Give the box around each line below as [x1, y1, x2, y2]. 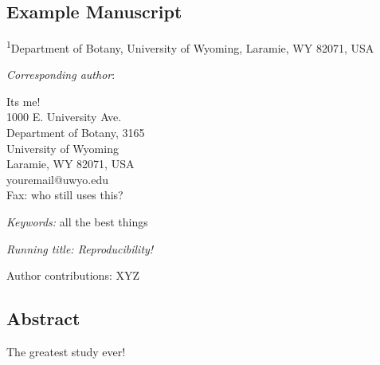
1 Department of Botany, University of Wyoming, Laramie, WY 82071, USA [6, 37, 374, 56]
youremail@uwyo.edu [6, 171, 109, 187]
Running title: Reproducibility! [6, 240, 154, 257]
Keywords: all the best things [6, 214, 148, 230]
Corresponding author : [6, 66, 116, 83]
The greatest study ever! [6, 343, 126, 359]
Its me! [6, 92, 41, 109]
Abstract [6, 306, 80, 331]
